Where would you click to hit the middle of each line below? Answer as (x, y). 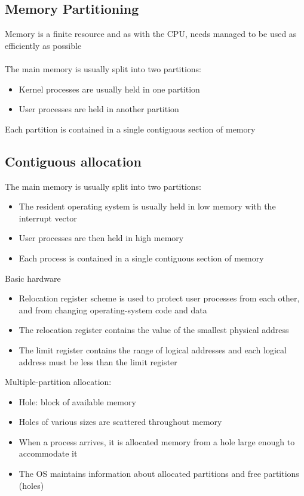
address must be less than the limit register (98, 361)
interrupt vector (48, 218)
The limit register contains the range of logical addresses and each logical (153, 349)
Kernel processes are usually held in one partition (109, 89)
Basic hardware (33, 278)
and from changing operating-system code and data (113, 309)
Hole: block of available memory (77, 401)
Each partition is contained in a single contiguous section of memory (130, 129)
